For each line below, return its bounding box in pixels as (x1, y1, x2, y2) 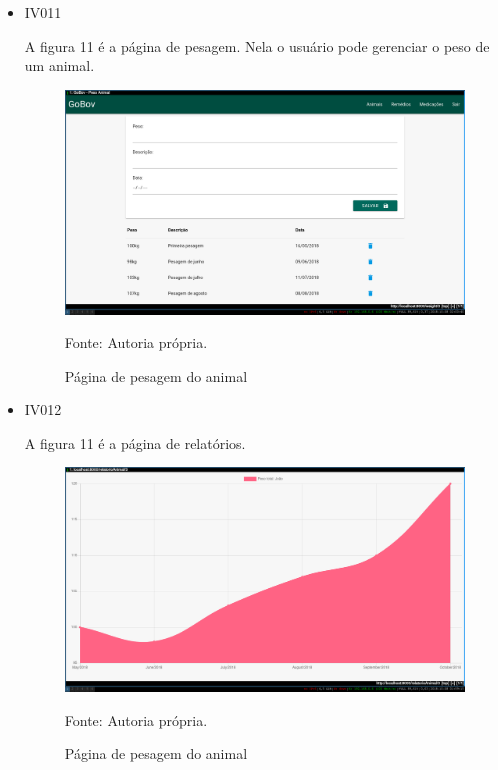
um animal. (24, 55, 95, 76)
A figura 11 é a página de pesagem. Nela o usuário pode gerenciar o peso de (24, 35, 490, 56)
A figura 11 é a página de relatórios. (24, 432, 246, 453)
